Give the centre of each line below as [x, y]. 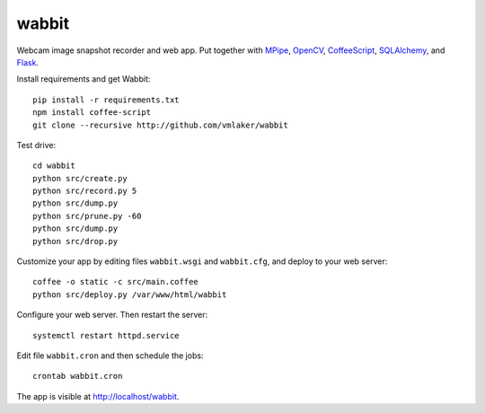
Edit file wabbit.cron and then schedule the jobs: [110, 356]
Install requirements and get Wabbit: [84, 79]
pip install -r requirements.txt [106, 100]
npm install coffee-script [92, 113]
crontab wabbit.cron [78, 376]
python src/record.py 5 [85, 191]
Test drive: [36, 145]
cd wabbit [54, 166]
